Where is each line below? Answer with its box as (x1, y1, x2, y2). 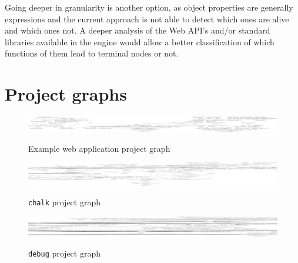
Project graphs (5, 82, 127, 106)
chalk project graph (28, 196, 101, 208)
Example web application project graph (28, 142, 170, 154)
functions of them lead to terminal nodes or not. (5, 47, 179, 59)
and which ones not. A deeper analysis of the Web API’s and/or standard (5, 24, 270, 36)
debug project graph (28, 247, 101, 259)
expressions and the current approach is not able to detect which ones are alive (5, 12, 289, 25)
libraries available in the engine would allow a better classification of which (5, 35, 274, 48)
